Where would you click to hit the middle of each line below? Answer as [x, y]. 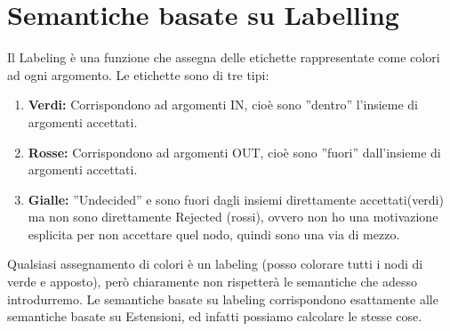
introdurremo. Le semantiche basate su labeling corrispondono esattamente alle [223, 299]
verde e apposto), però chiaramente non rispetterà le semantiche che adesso [212, 282]
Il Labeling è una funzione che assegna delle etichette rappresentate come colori [224, 57]
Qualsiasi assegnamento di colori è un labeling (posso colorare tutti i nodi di [215, 264]
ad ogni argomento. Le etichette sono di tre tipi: [138, 74]
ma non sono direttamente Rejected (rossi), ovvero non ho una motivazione [233, 217]
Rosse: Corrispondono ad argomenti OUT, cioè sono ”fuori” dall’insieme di [234, 152]
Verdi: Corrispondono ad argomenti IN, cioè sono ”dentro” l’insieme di [223, 105]
